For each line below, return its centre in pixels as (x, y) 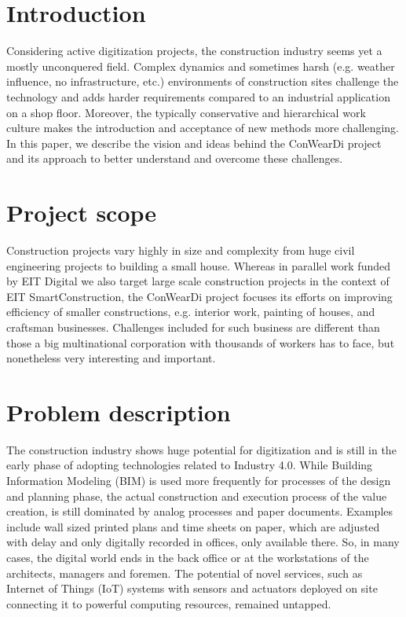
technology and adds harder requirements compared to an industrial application (198, 96)
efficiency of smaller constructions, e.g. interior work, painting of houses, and (191, 312)
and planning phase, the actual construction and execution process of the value (197, 496)
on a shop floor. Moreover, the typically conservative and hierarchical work (186, 112)
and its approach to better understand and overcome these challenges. (175, 158)
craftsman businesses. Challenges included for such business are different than (193, 327)
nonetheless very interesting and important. (111, 358)
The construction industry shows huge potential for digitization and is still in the (201, 449)
